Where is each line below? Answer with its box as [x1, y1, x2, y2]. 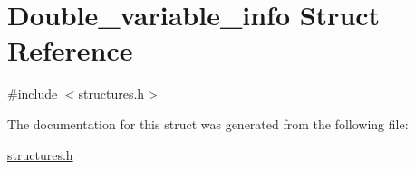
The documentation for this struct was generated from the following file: [7, 114, 409, 133]
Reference [7, 32, 133, 69]
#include [7, 84, 58, 103]
